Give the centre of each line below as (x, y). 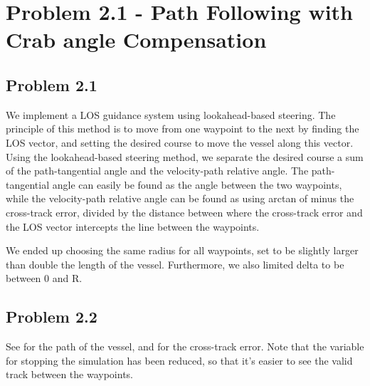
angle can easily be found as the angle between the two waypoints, (197, 184)
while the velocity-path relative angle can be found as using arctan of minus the (180, 198)
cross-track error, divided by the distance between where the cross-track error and (184, 212)
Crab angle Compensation (136, 40)
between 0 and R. (44, 278)
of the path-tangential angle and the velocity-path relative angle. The (157, 171)
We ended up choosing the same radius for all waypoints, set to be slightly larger (182, 250)
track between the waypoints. (69, 374)
